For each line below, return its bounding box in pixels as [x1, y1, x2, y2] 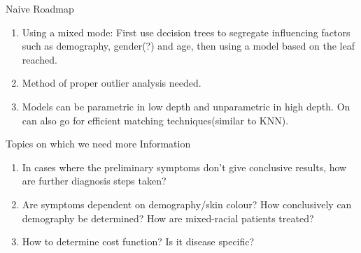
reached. [22, 52, 58, 66]
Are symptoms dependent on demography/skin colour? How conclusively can [22, 196, 352, 211]
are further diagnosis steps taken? [22, 173, 167, 188]
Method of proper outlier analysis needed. [22, 75, 201, 90]
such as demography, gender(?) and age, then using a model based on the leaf [22, 38, 355, 53]
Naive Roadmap [6, 1, 74, 15]
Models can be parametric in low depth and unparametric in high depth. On [22, 99, 351, 113]
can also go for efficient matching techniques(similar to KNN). [22, 113, 289, 127]
